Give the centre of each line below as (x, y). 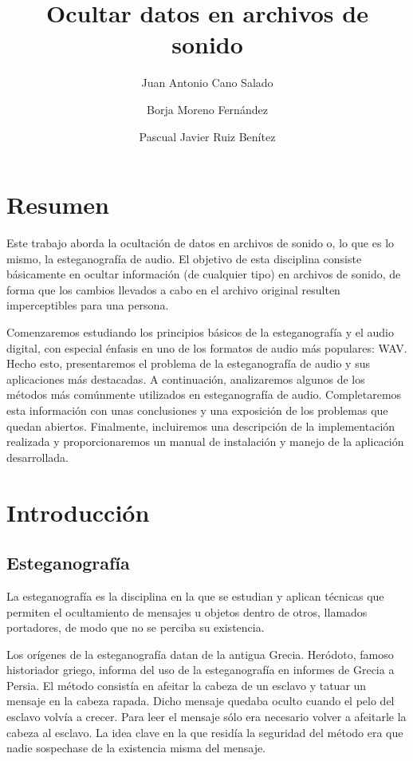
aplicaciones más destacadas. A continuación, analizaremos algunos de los (186, 379)
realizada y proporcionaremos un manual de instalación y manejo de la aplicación (205, 442)
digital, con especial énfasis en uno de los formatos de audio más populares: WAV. (207, 347)
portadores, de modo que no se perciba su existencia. (136, 627)
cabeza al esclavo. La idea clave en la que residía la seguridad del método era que (205, 732)
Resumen (58, 205)
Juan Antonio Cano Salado (207, 83)
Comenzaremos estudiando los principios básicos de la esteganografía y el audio (200, 332)
